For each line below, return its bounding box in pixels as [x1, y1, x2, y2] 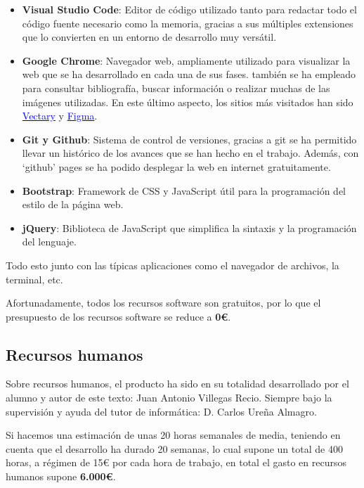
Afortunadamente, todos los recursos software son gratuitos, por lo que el [6, 295, 321, 310]
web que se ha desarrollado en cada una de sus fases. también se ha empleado [22, 67, 356, 82]
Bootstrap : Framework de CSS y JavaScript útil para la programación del [22, 183, 346, 198]
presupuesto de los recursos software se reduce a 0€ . [6, 309, 231, 323]
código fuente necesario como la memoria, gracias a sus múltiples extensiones [22, 15, 353, 30]
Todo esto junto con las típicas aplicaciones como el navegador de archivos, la [6, 257, 339, 272]
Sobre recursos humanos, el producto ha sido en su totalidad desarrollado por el [6, 376, 349, 391]
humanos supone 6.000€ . [6, 469, 116, 484]
